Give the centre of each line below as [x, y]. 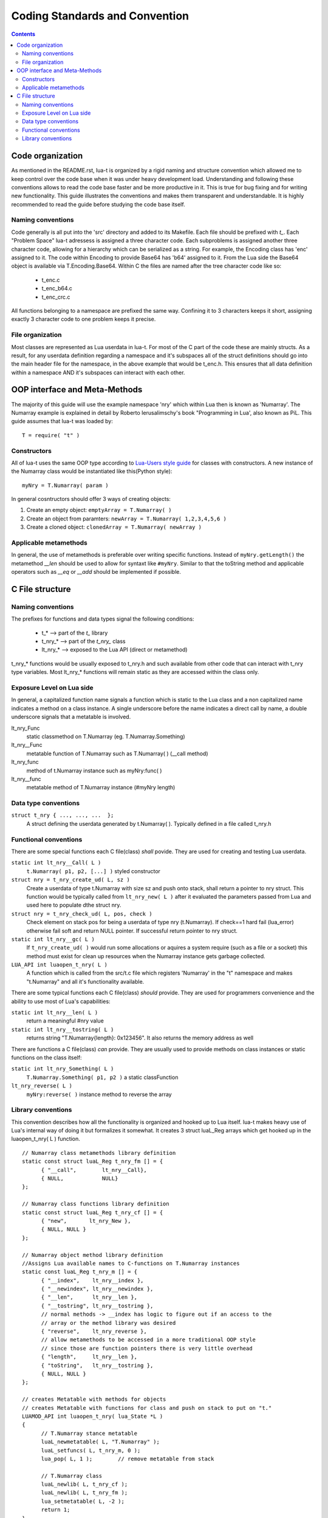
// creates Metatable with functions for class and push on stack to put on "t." [147, 1408]
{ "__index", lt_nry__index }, [92, 1280]
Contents [23, 34]
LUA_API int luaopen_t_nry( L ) [59, 965]
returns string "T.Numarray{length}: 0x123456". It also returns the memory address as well [140, 1038]
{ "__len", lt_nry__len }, [89, 1297]
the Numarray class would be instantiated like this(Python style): [92, 471]
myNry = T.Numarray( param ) [65, 485]
